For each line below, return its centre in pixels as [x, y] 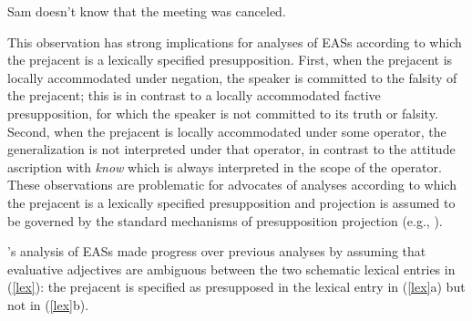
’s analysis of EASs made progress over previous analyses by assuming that [217, 251]
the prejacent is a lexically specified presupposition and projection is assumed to [231, 202]
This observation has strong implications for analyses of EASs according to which [235, 41]
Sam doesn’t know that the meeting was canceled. [147, 11]
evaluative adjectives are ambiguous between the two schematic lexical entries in [231, 269]
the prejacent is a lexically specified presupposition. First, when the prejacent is [230, 60]
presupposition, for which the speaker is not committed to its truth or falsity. [223, 113]
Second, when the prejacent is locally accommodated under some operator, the [227, 131]
